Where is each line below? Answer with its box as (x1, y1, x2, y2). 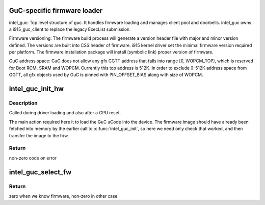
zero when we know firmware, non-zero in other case (9, 193, 118, 199)
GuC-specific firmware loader (9, 6, 103, 15)
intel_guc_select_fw (9, 168, 72, 176)
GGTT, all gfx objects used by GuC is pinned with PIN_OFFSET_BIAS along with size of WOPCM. (9, 72, 203, 78)
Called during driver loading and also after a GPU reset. (9, 110, 121, 116)
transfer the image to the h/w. (9, 132, 69, 138)
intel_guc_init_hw (9, 85, 64, 93)
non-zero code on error (9, 155, 57, 161)
